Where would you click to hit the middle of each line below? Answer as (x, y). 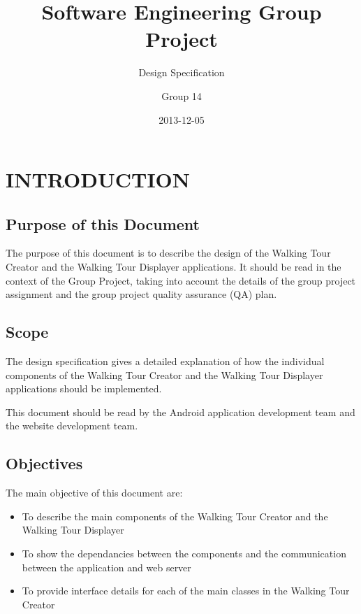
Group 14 (182, 95)
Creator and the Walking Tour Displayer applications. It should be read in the (174, 267)
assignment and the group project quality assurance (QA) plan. (141, 294)
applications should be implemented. (84, 388)
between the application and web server (106, 567)
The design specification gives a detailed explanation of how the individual (165, 361)
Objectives (44, 463)
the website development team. (72, 426)
